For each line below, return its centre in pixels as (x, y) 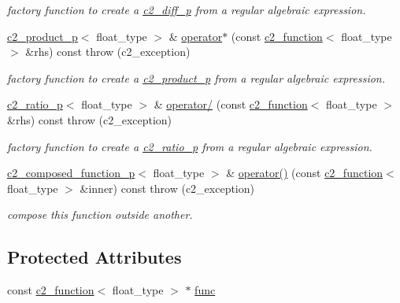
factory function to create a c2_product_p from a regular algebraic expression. (196, 78)
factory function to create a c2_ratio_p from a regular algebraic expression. (190, 146)
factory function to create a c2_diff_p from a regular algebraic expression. (187, 9)
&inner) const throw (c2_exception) (167, 188)
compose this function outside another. (100, 214)
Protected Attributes (94, 257)
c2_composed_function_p (71, 173)
